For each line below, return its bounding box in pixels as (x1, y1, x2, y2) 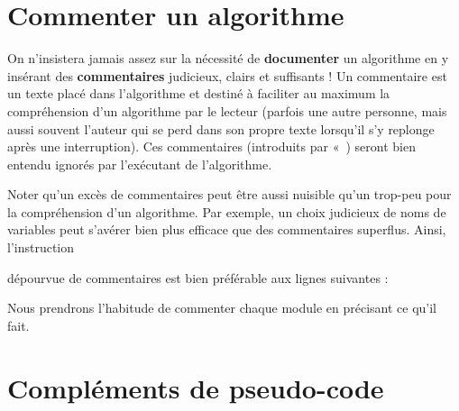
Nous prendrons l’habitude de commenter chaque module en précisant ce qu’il (7, 298, 436, 317)
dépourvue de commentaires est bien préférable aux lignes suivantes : (7, 268, 389, 287)
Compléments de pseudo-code (7, 369, 384, 406)
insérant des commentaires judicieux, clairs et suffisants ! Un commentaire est (7, 66, 447, 85)
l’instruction (7, 238, 75, 257)
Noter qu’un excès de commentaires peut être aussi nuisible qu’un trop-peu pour (7, 185, 452, 204)
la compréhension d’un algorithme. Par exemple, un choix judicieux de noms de (7, 202, 446, 221)
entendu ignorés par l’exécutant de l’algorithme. (7, 154, 272, 173)
